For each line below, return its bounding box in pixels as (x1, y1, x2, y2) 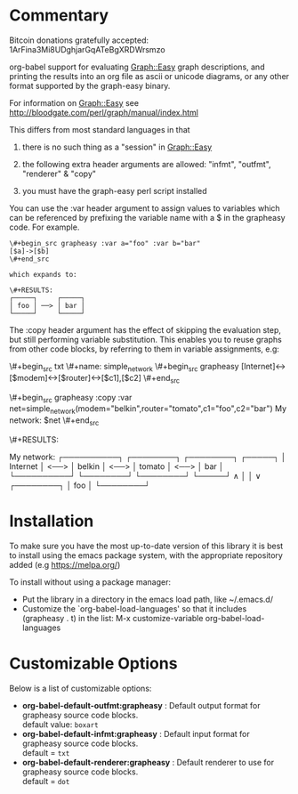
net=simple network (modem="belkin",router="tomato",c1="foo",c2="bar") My (9, 403, 287, 417)
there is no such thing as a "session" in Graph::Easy (21, 142, 213, 152)
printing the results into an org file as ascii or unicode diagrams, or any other (9, 70, 290, 81)
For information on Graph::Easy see (9, 97, 140, 108)
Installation (9, 511, 94, 531)
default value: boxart (21, 718, 100, 730)
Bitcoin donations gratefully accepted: (9, 35, 149, 45)
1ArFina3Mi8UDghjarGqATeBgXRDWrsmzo (9, 44, 166, 54)
